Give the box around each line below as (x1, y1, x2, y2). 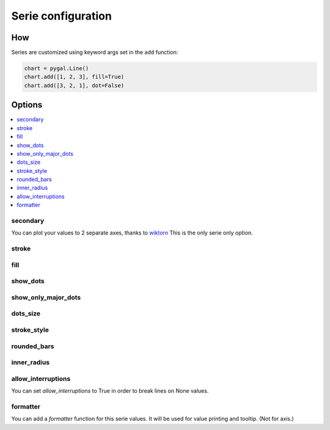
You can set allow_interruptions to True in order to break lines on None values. (11, 387, 209, 395)
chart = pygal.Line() (24, 65, 89, 72)
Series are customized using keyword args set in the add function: (11, 49, 178, 56)
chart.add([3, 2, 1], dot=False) (24, 82, 125, 89)
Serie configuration (11, 9, 112, 23)
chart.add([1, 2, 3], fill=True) (24, 73, 125, 81)
